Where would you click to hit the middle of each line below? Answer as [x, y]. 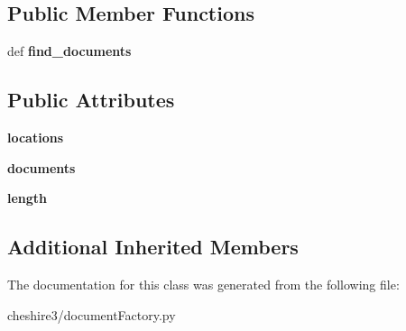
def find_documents [69, 51]
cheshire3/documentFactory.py [92, 314]
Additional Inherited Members [153, 247]
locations [36, 137]
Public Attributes [91, 100]
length [28, 198]
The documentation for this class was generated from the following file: [203, 284]
